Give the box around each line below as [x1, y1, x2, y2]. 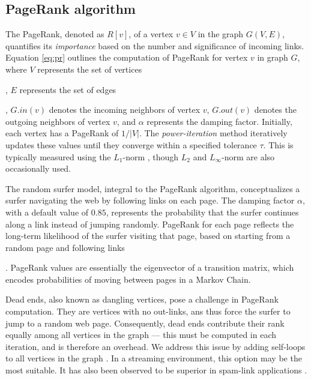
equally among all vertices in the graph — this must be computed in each [5, 328, 277, 341]
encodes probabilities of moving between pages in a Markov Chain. [5, 273, 251, 285]
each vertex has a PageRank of [5, 127, 119, 139]
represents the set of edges [19, 83, 116, 95]
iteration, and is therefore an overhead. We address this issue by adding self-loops [5, 340, 306, 352]
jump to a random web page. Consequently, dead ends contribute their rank [5, 316, 285, 329]
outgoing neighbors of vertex [5, 115, 110, 127]
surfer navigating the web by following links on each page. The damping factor [5, 194, 295, 207]
